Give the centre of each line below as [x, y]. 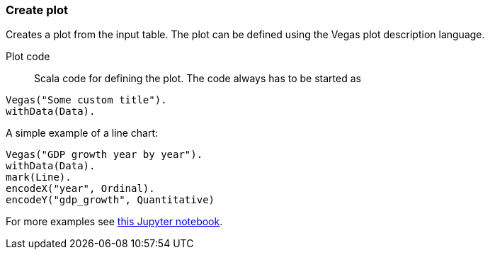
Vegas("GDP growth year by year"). [104, 155]
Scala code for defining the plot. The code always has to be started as [198, 79]
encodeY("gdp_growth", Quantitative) [110, 200]
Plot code [28, 57]
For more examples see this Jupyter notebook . [114, 222]
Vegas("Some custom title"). [86, 100]
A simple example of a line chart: [82, 133]
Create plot [37, 10]
